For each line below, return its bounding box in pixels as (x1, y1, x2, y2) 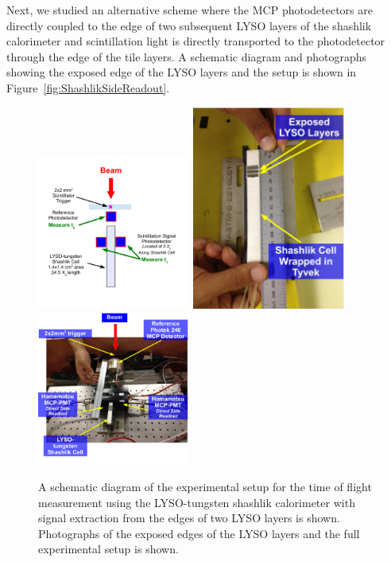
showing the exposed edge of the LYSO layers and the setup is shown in (6, 64, 357, 80)
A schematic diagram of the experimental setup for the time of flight (38, 478, 372, 494)
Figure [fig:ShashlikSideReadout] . (6, 79, 170, 96)
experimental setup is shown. (38, 541, 179, 557)
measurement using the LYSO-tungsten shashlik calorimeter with (38, 494, 355, 510)
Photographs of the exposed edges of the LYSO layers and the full (38, 525, 360, 541)
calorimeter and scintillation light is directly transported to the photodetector (6, 33, 385, 49)
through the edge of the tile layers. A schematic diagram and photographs (6, 48, 367, 64)
